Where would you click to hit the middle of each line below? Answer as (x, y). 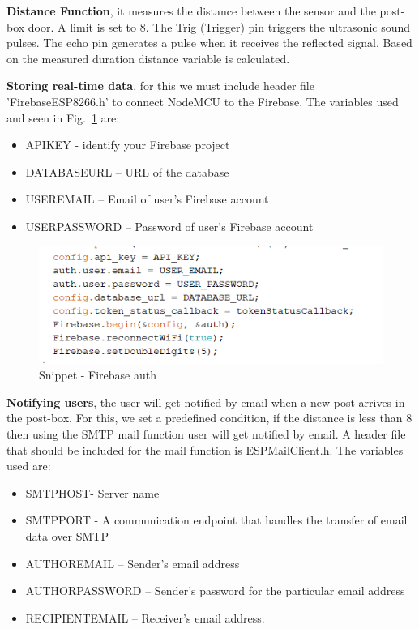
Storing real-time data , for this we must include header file (160, 86)
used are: (29, 466)
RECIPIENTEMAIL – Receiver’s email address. (145, 617)
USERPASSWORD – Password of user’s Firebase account (169, 226)
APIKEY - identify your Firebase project (128, 145)
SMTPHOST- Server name (92, 492)
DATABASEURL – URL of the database (127, 171)
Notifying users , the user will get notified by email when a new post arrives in (206, 402)
